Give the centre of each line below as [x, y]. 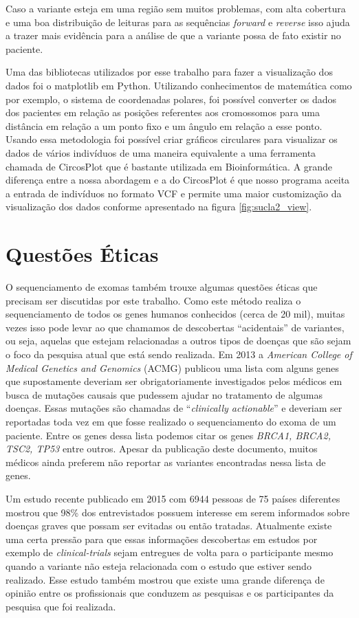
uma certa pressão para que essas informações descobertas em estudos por [162, 539]
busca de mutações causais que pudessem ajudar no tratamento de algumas [164, 394]
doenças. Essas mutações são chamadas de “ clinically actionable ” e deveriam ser [174, 408]
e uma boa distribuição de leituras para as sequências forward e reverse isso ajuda [178, 22]
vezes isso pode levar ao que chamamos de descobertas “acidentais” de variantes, [175, 327]
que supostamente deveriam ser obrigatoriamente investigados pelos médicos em [174, 381]
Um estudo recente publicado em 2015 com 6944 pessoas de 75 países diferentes [173, 498]
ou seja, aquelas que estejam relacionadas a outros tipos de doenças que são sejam [178, 341]
